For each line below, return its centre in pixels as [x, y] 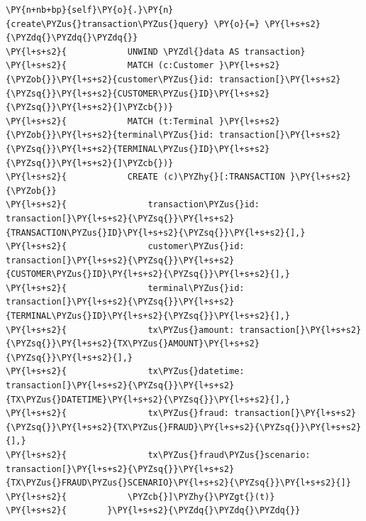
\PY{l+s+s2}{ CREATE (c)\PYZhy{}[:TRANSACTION [145, 177]
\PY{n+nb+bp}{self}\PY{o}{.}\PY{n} [90, 10]
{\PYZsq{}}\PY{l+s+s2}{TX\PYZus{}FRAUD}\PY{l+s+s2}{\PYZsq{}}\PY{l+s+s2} [184, 427]
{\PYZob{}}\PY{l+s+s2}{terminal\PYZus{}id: [110, 135]
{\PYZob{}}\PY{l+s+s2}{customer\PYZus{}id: [110, 79]
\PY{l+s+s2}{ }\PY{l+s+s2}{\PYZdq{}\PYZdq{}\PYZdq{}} [153, 511]
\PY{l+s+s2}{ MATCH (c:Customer [110, 66]
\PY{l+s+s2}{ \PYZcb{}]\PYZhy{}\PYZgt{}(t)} [140, 497]
